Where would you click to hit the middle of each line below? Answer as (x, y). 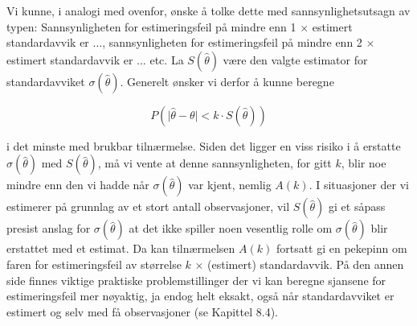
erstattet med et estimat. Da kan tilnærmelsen (121, 248)
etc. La (167, 59)
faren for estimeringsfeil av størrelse (94, 264)
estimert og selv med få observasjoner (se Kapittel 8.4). (143, 311)
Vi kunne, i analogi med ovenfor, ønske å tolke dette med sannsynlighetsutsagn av (208, 10)
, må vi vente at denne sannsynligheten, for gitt (215, 163)
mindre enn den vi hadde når (78, 185)
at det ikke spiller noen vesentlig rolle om (231, 228)
